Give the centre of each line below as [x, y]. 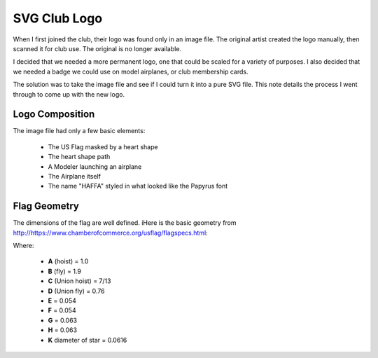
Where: [23, 246]
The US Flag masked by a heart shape [103, 146]
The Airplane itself [75, 176]
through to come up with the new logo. [69, 94]
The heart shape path [79, 157]
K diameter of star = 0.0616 [87, 340]
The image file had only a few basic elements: [79, 131]
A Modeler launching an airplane [95, 166]
